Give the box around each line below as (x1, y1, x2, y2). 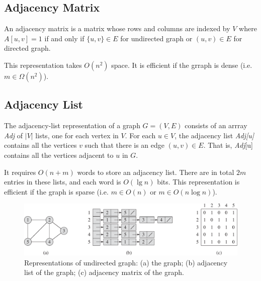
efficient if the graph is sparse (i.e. (4, 186, 109, 197)
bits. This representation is (157, 176, 240, 187)
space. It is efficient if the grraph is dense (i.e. (111, 59, 252, 70)
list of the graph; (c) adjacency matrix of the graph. (24, 267, 184, 277)
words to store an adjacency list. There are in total (77, 166, 234, 177)
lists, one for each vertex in (35, 130, 119, 140)
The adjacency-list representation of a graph (4, 120, 140, 131)
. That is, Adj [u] (203, 140, 253, 150)
